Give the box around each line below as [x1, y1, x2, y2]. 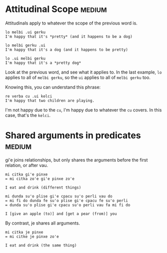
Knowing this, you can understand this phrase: [5, 84, 101, 90]
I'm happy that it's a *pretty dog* [5, 60, 81, 65]
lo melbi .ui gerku [5, 29, 46, 34]
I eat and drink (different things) [5, 185, 81, 190]
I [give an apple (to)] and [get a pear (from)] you [5, 211, 117, 216]
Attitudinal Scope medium [5, 3, 107, 15]
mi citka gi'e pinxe [5, 171, 48, 177]
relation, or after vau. [5, 162, 48, 168]
